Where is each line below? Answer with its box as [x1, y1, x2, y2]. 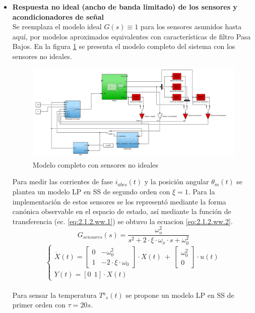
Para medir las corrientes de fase [12, 176, 113, 187]
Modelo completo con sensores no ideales [32, 159, 158, 170]
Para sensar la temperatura [12, 289, 97, 300]
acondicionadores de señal [12, 11, 104, 22]
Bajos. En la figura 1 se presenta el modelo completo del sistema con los [12, 41, 235, 51]
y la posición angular [144, 176, 209, 187]
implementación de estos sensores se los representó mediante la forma [12, 196, 226, 206]
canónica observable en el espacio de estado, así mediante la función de [12, 206, 231, 217]
